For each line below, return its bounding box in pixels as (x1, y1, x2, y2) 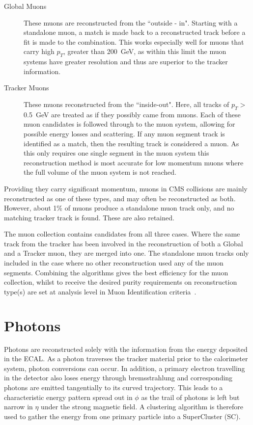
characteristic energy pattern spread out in (4, 392, 133, 402)
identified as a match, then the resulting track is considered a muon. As (24, 138, 239, 148)
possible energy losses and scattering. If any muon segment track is (24, 128, 225, 138)
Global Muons (4, 1, 47, 11)
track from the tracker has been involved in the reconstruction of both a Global (4, 238, 243, 248)
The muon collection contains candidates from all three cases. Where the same (4, 229, 240, 239)
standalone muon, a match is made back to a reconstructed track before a (24, 27, 246, 37)
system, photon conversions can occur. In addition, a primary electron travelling (4, 363, 245, 373)
